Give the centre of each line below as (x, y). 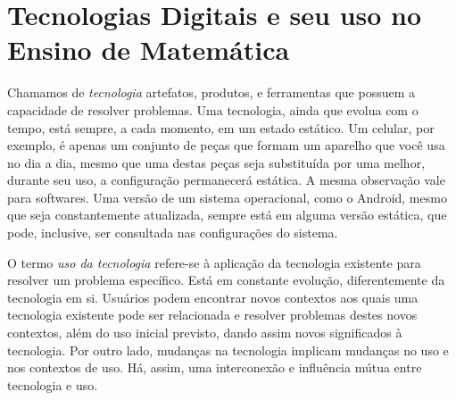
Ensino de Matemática (149, 50)
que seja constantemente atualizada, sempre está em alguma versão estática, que (227, 215)
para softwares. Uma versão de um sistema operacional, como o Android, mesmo (227, 197)
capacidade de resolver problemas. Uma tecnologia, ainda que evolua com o (213, 109)
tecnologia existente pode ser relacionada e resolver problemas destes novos (212, 315)
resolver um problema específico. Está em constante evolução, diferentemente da (226, 280)
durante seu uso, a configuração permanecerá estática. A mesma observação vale (226, 180)
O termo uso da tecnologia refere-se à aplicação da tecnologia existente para (214, 262)
